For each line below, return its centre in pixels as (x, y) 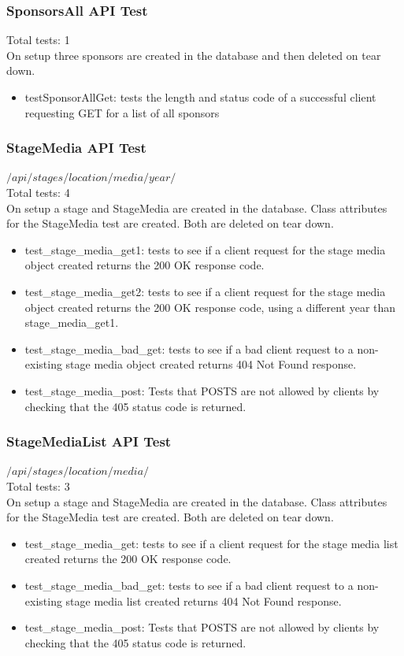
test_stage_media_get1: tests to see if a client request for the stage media (205, 249)
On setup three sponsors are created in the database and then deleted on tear (194, 55)
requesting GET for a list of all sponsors (122, 112)
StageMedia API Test (76, 148)
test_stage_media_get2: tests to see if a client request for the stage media (205, 291)
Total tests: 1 (38, 40)
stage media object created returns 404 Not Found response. (211, 364)
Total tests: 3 (38, 486)
